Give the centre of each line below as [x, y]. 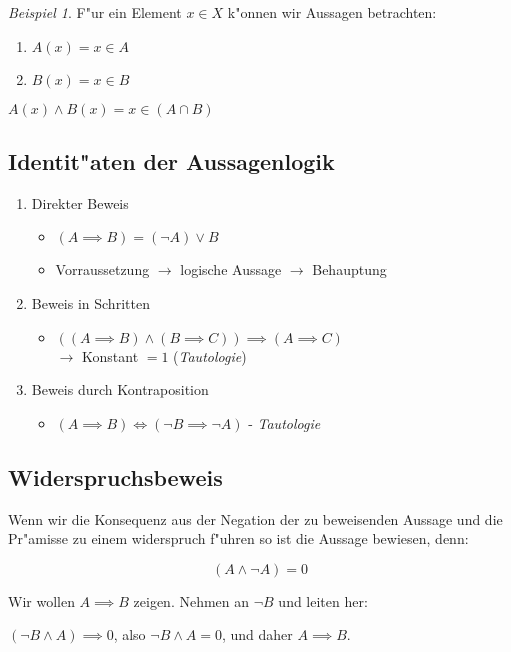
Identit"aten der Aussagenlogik [171, 160]
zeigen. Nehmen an [191, 600]
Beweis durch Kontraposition [120, 389]
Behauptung [349, 269]
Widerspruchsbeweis [115, 476]
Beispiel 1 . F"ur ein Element [95, 12]
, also [129, 634]
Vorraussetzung [102, 269]
